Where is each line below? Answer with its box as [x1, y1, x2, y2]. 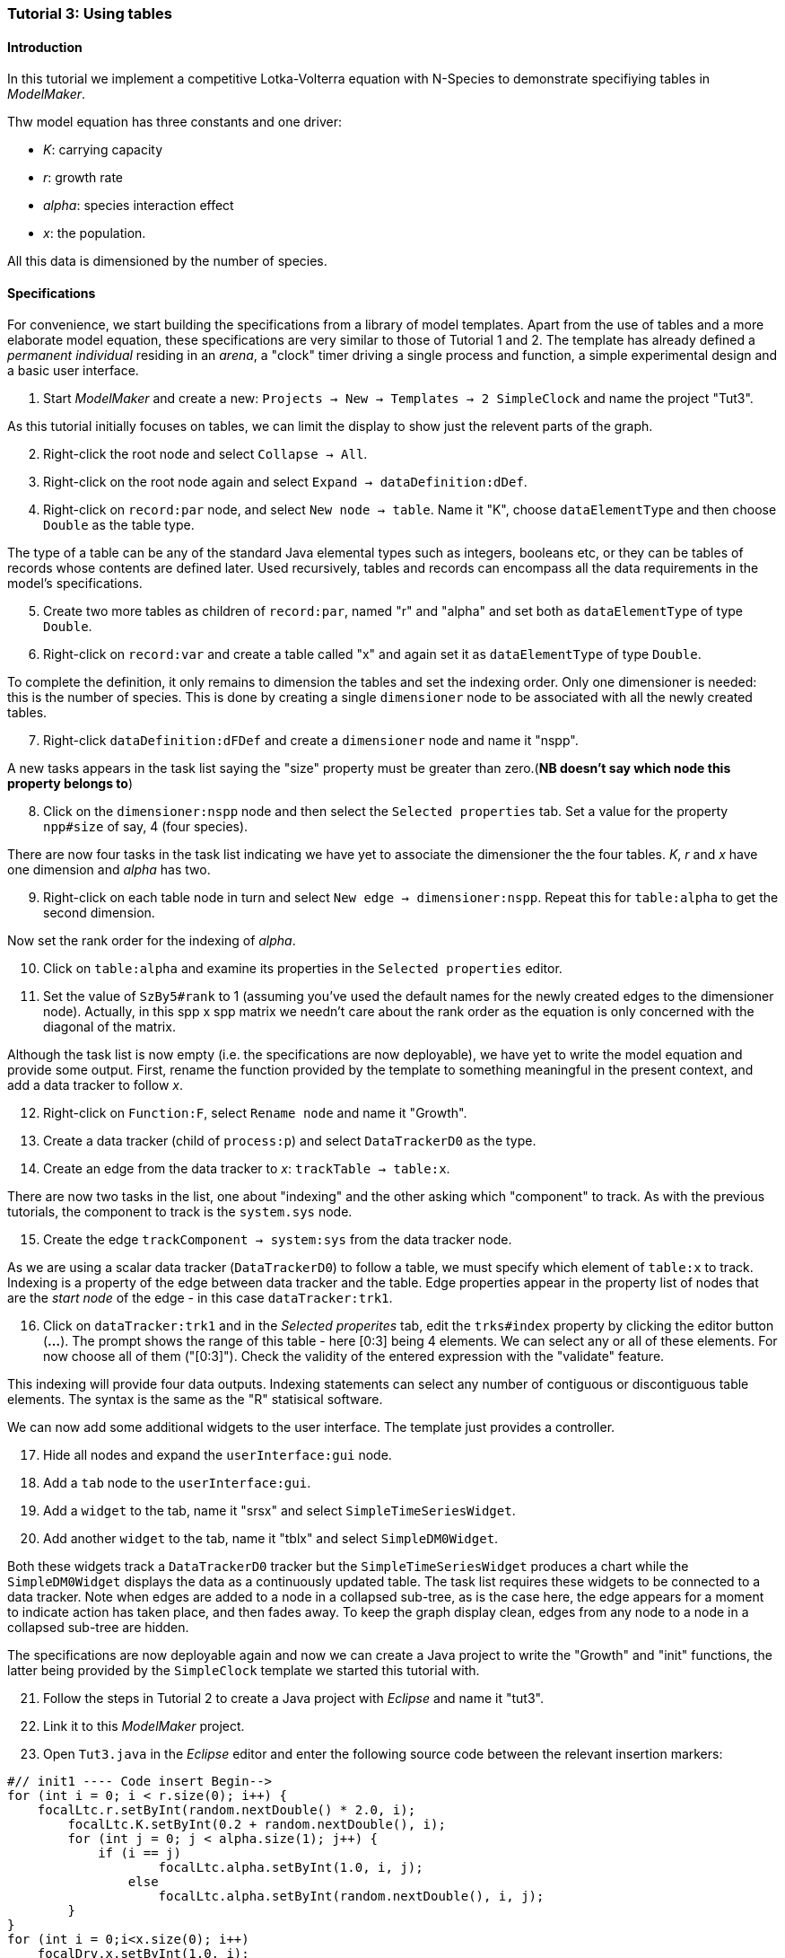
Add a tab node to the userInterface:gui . [43, 1475, 311, 1491]
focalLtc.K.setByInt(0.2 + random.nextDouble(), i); [67, 1817, 446, 1832]
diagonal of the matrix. [43, 1019, 176, 1035]
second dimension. [43, 905, 155, 921]
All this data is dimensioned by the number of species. [7, 253, 327, 269]
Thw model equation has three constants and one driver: [7, 114, 342, 130]
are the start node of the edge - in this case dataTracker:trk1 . [7, 1290, 393, 1306]
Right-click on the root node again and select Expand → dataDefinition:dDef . [43, 474, 528, 490]
